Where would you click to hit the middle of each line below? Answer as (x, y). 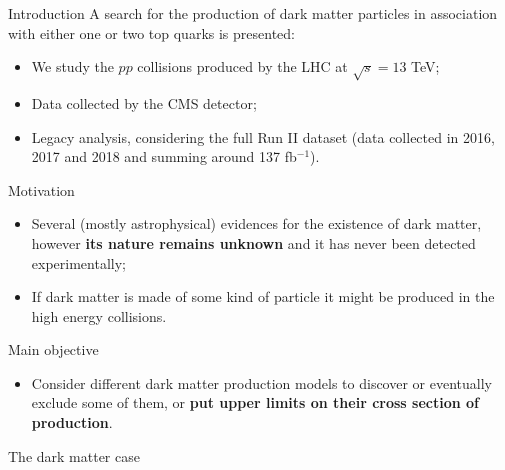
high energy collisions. (99, 315)
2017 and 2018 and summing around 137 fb (164, 156)
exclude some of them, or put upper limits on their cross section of (255, 402)
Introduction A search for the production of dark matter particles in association (253, 13)
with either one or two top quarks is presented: (151, 32)
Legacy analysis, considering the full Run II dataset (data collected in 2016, (263, 136)
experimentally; (78, 262)
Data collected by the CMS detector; (144, 102)
